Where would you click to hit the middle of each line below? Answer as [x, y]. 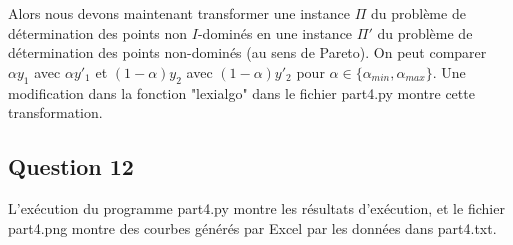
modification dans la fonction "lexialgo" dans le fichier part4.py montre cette [241, 92]
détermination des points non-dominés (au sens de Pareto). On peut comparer [247, 52]
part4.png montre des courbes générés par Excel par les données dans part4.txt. [252, 227]
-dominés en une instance [275, 32]
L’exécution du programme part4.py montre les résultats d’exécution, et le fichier [256, 207]
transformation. [55, 112]
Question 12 [71, 166]
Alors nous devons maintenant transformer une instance [179, 13]
